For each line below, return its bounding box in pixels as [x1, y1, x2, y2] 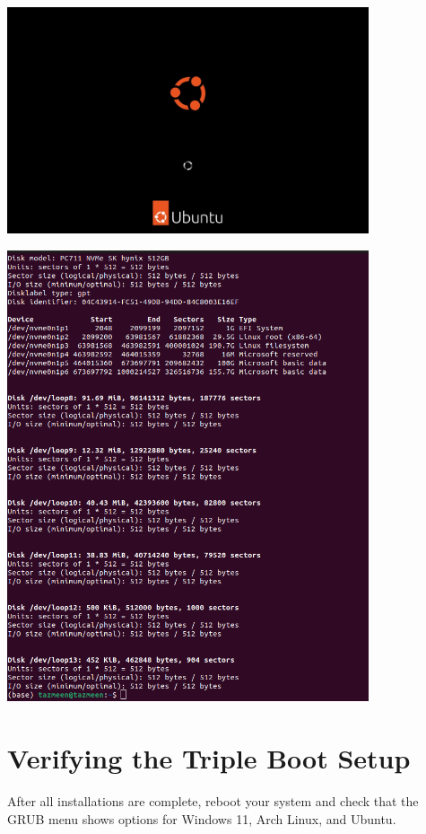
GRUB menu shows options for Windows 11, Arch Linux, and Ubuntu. [7, 809, 396, 828]
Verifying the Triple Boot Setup [7, 740, 411, 777]
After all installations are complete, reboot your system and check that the [7, 792, 419, 811]
